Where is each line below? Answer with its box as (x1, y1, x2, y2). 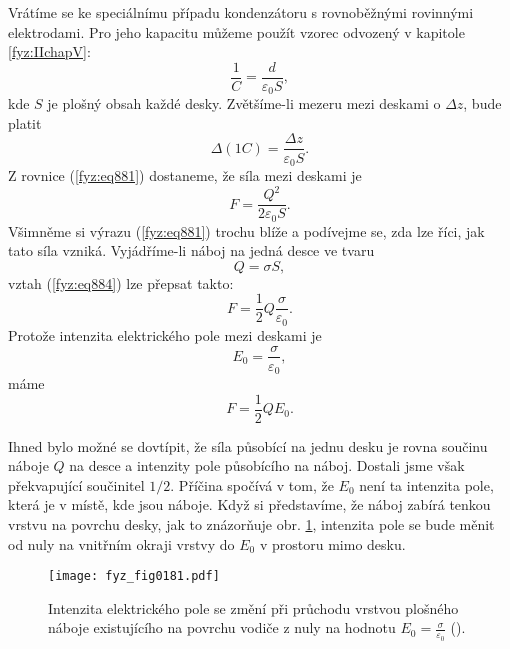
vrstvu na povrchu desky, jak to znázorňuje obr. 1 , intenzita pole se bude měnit (8, 514, 495, 535)
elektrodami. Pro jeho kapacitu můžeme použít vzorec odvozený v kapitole (8, 21, 465, 42)
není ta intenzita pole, (359, 474, 494, 495)
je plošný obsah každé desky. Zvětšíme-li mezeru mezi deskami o (47, 93, 441, 114)
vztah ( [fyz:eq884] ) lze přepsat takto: (8, 272, 234, 293)
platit (8, 112, 42, 133)
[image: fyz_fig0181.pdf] (48, 569, 220, 584)
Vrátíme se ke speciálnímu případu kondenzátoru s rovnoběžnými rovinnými (8, 2, 474, 22)
